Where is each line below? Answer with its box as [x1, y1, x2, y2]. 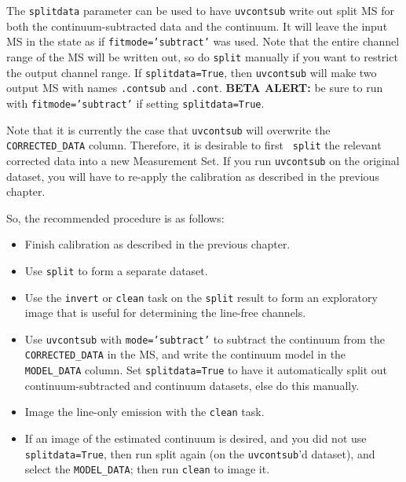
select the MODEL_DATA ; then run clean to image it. [24, 461, 270, 477]
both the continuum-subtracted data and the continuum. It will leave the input [6, 17, 388, 34]
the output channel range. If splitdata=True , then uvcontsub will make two [6, 64, 377, 80]
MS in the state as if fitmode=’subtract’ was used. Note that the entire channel [6, 33, 400, 50]
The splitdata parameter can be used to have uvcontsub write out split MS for [6, 2, 394, 18]
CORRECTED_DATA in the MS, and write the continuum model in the [24, 346, 346, 362]
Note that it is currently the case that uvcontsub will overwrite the [6, 121, 331, 138]
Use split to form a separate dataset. [24, 262, 208, 278]
